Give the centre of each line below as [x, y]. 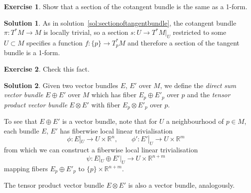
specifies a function [55, 42]
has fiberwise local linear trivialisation [116, 130]
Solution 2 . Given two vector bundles [61, 85]
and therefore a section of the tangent [184, 42]
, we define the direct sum [198, 85]
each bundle [22, 130]
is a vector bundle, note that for [110, 121]
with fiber [106, 104]
